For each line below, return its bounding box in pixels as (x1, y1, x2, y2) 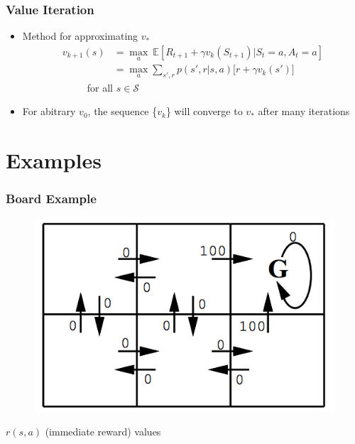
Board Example (6, 190, 97, 207)
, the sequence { (87, 104, 158, 119)
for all (87, 80, 114, 94)
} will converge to (165, 104, 243, 119)
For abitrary (22, 104, 76, 119)
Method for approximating (22, 28, 138, 43)
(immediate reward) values (45, 424, 161, 439)
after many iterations (258, 104, 350, 119)
